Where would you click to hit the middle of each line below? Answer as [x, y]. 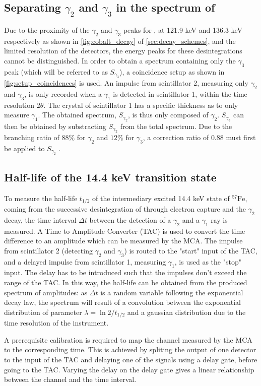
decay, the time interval [40, 219]
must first [241, 137]
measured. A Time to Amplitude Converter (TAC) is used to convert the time [125, 231]
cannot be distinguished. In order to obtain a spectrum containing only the [120, 60]
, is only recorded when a [63, 93]
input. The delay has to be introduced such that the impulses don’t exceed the [125, 272]
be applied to [24, 148]
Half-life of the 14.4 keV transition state [110, 177]
